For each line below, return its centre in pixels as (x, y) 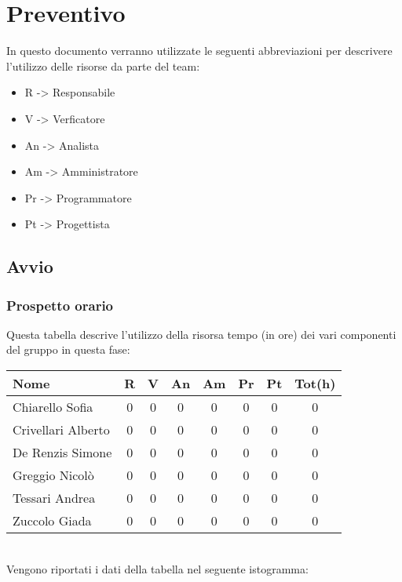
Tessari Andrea (54, 498)
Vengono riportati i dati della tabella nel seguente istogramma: (157, 568)
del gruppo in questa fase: (68, 349)
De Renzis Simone (62, 453)
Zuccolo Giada (52, 521)
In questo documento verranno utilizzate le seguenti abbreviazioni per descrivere (199, 51)
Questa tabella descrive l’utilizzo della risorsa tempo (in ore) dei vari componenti (201, 334)
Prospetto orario (60, 305)
